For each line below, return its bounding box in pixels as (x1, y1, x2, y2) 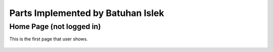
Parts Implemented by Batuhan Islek (9, 7, 164, 18)
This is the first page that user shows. (9, 36, 88, 42)
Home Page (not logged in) (9, 22, 101, 31)
